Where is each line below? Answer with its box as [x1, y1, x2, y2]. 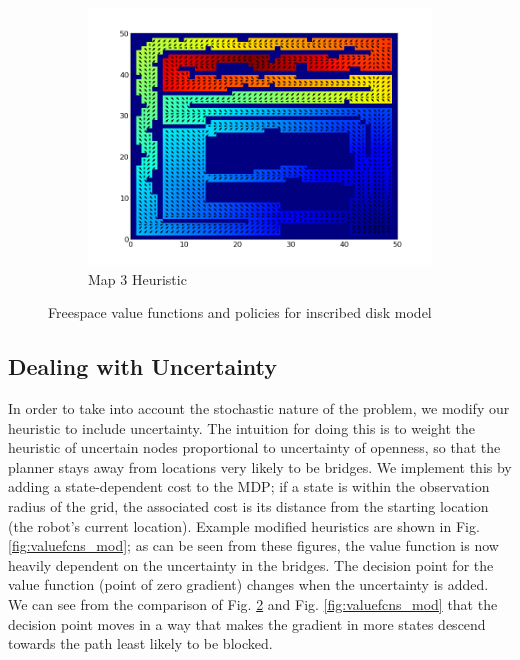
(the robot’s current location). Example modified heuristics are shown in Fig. [8, 515, 480, 536]
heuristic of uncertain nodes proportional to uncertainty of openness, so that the [8, 437, 501, 458]
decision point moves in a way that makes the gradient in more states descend [8, 613, 486, 634]
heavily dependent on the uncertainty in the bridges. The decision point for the [8, 554, 494, 575]
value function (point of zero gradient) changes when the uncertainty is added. [8, 574, 489, 595]
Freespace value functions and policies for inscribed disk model [48, 302, 432, 323]
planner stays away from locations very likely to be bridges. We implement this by [8, 456, 512, 477]
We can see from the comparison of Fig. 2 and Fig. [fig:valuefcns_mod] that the [8, 594, 498, 615]
